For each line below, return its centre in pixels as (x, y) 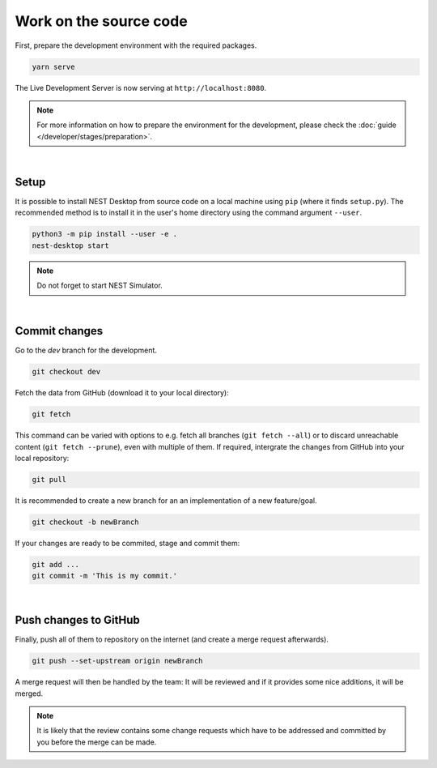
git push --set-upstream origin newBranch (117, 661)
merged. (29, 693)
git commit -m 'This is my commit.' (105, 576)
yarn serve (53, 66)
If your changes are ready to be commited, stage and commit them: (127, 544)
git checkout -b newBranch (85, 522)
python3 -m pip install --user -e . (105, 234)
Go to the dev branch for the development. (86, 350)
